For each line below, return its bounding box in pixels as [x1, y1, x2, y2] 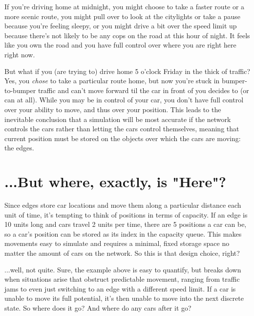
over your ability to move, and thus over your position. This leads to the [4, 104, 221, 114]
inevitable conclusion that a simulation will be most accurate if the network [4, 114, 231, 124]
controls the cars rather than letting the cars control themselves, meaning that [4, 123, 239, 134]
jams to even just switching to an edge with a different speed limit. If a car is [4, 283, 236, 293]
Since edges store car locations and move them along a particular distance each [4, 200, 241, 210]
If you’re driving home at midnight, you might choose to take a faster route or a [4, 1, 245, 11]
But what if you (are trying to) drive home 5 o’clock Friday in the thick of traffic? [4, 66, 251, 76]
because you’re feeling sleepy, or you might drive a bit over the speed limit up [4, 21, 237, 31]
